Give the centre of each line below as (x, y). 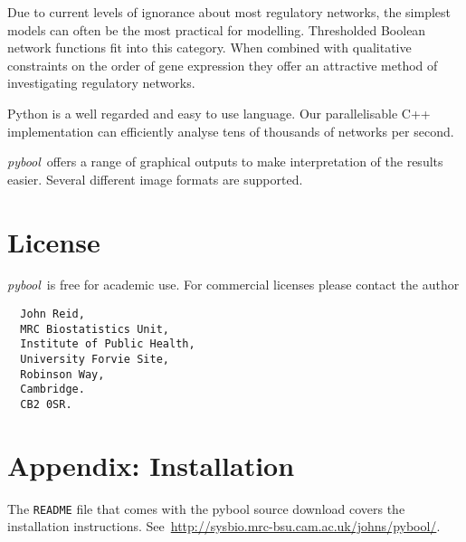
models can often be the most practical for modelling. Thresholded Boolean (217, 29)
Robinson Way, (62, 374)
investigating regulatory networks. (101, 83)
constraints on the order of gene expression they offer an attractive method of (223, 65)
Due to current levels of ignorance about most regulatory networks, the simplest (229, 12)
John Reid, (52, 314)
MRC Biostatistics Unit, (95, 329)
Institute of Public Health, (108, 344)
